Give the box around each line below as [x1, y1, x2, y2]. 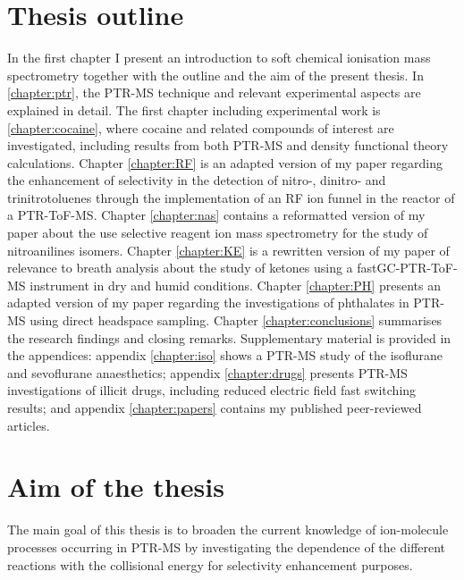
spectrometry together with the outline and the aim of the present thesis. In [7, 65, 424, 84]
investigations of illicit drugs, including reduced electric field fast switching [7, 381, 417, 399]
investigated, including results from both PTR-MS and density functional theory [7, 136, 449, 155]
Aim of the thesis [7, 468, 224, 505]
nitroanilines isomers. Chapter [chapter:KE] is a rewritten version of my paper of [7, 240, 450, 259]
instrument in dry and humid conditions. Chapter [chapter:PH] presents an [30, 275, 441, 294]
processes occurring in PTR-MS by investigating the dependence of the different [7, 537, 446, 556]
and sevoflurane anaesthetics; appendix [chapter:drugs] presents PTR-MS [7, 363, 408, 382]
